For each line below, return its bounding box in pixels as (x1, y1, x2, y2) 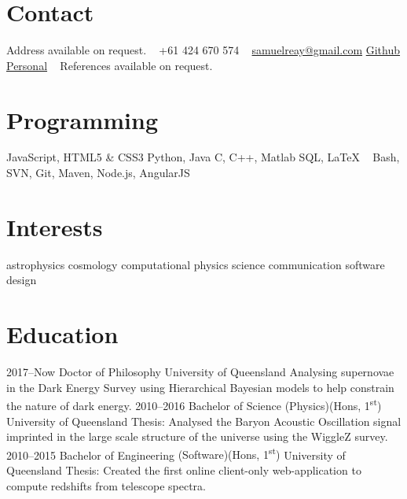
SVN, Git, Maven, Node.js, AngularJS (6, 164, 190, 181)
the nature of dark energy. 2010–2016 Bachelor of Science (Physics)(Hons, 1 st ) (6, 395, 382, 413)
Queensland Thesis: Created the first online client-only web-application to (6, 461, 361, 478)
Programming (6, 103, 158, 135)
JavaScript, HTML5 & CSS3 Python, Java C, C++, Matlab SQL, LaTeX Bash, (6, 149, 400, 165)
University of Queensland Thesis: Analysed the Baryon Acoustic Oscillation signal (6, 412, 401, 429)
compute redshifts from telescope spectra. (6, 477, 206, 493)
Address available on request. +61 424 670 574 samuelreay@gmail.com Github (6, 42, 401, 58)
